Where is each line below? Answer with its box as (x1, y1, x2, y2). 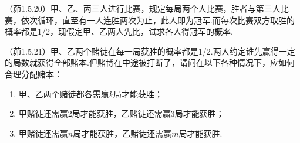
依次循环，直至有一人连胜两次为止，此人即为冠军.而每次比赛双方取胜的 (21, 13, 295, 26)
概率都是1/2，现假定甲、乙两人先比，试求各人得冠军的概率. (5, 25, 233, 38)
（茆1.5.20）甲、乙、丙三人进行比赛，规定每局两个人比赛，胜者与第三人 (5, 2, 281, 14)
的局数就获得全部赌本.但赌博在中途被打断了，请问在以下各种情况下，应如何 (5, 56, 295, 69)
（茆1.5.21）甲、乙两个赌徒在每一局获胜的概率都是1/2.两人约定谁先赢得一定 (5, 45, 295, 57)
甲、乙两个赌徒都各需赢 (18, 87, 109, 100)
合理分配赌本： (5, 67, 62, 80)
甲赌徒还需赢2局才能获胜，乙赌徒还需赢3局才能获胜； (18, 107, 224, 120)
